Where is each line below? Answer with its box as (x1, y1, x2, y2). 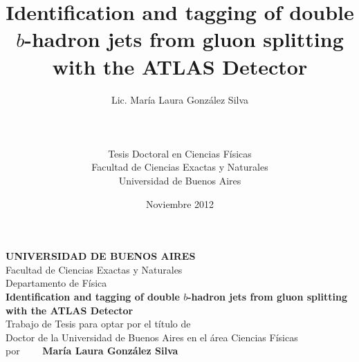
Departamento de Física (6, 276, 107, 290)
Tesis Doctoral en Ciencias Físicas (108, 146, 252, 160)
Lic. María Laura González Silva (111, 92, 249, 106)
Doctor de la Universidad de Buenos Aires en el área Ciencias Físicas (6, 330, 298, 344)
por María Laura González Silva (6, 343, 178, 358)
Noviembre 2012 (145, 196, 214, 211)
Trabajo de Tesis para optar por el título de (6, 316, 191, 331)
